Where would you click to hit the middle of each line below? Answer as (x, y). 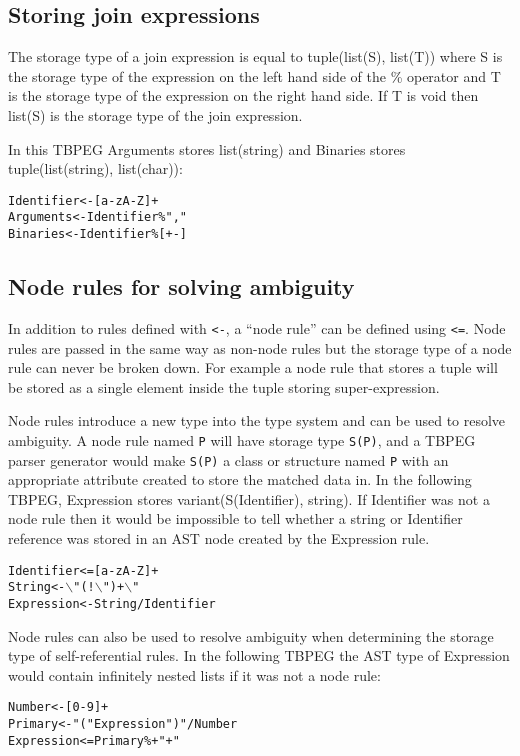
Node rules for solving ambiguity (181, 286)
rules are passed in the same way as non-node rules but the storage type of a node (260, 347)
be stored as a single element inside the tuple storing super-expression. (224, 386)
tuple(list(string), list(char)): (95, 168)
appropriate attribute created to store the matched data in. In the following (240, 479)
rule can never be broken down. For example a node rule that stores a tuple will (253, 367)
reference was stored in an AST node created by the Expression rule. (219, 538)
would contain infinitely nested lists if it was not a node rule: (194, 674)
